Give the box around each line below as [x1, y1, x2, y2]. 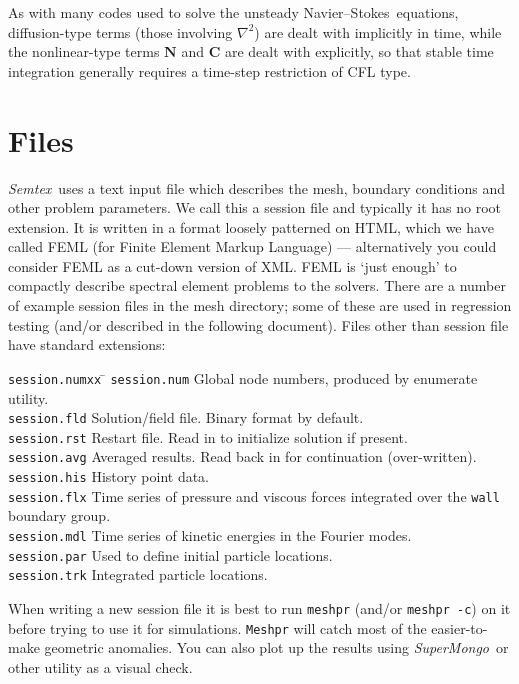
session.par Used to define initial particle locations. [8, 544, 333, 565]
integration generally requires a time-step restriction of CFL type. [8, 60, 411, 81]
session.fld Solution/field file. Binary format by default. [8, 407, 364, 428]
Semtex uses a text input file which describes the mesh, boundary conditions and [8, 177, 505, 198]
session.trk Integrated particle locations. [8, 564, 268, 585]
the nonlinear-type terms [8, 41, 160, 62]
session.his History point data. [8, 466, 209, 487]
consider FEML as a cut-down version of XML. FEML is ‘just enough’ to [8, 255, 457, 276]
